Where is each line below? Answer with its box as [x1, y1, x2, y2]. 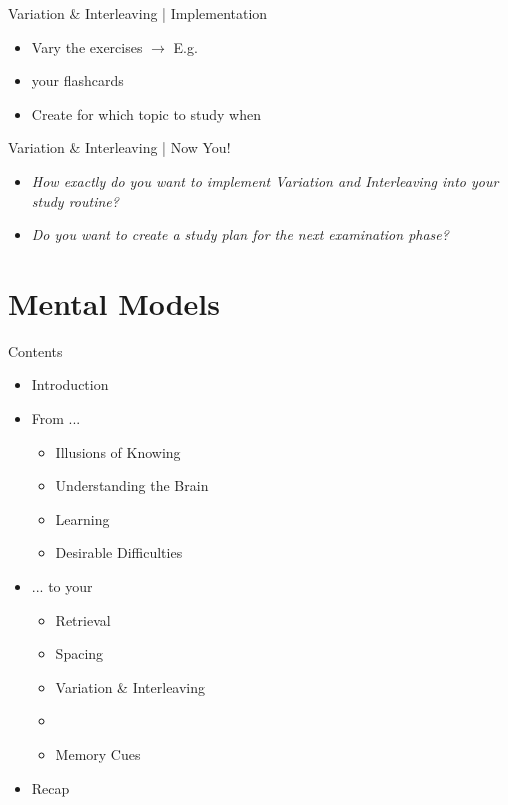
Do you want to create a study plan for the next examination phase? [31, 224, 449, 245]
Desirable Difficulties [55, 542, 183, 563]
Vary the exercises [31, 36, 143, 57]
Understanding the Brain [55, 475, 209, 496]
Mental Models [8, 282, 221, 323]
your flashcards [31, 70, 124, 91]
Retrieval [55, 609, 111, 630]
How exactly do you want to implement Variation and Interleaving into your [31, 170, 499, 191]
